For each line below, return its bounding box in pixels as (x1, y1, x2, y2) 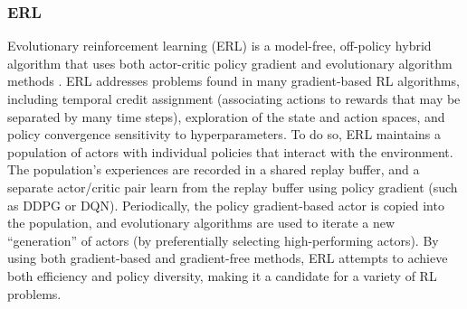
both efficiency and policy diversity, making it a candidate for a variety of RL (7, 266, 437, 285)
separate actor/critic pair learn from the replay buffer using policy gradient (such (7, 177, 458, 196)
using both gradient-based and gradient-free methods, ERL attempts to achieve (7, 248, 448, 267)
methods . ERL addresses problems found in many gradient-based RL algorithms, (7, 71, 460, 90)
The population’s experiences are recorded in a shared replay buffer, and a (7, 160, 420, 179)
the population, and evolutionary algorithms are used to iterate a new (7, 213, 396, 232)
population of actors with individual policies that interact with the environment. (7, 142, 453, 161)
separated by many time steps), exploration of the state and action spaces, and (7, 107, 445, 126)
